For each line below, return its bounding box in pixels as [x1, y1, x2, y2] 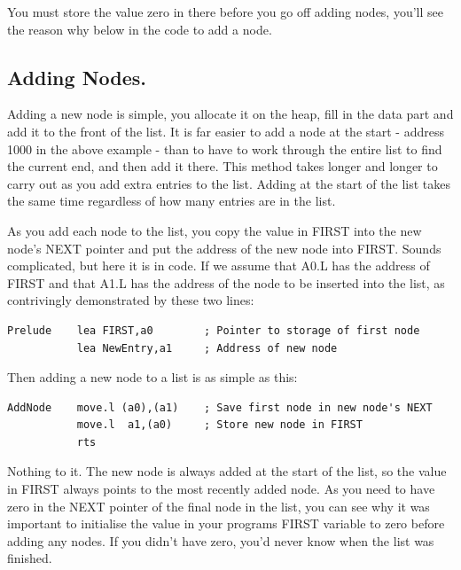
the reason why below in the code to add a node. [7, 20, 272, 38]
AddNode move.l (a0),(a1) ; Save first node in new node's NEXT [7, 401, 433, 414]
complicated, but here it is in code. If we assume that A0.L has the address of [7, 256, 430, 275]
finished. [7, 549, 52, 567]
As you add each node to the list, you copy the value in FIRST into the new [7, 221, 422, 239]
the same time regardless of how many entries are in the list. [7, 191, 336, 210]
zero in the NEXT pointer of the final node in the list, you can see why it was [7, 496, 430, 515]
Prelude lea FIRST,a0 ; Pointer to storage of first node [7, 324, 420, 337]
